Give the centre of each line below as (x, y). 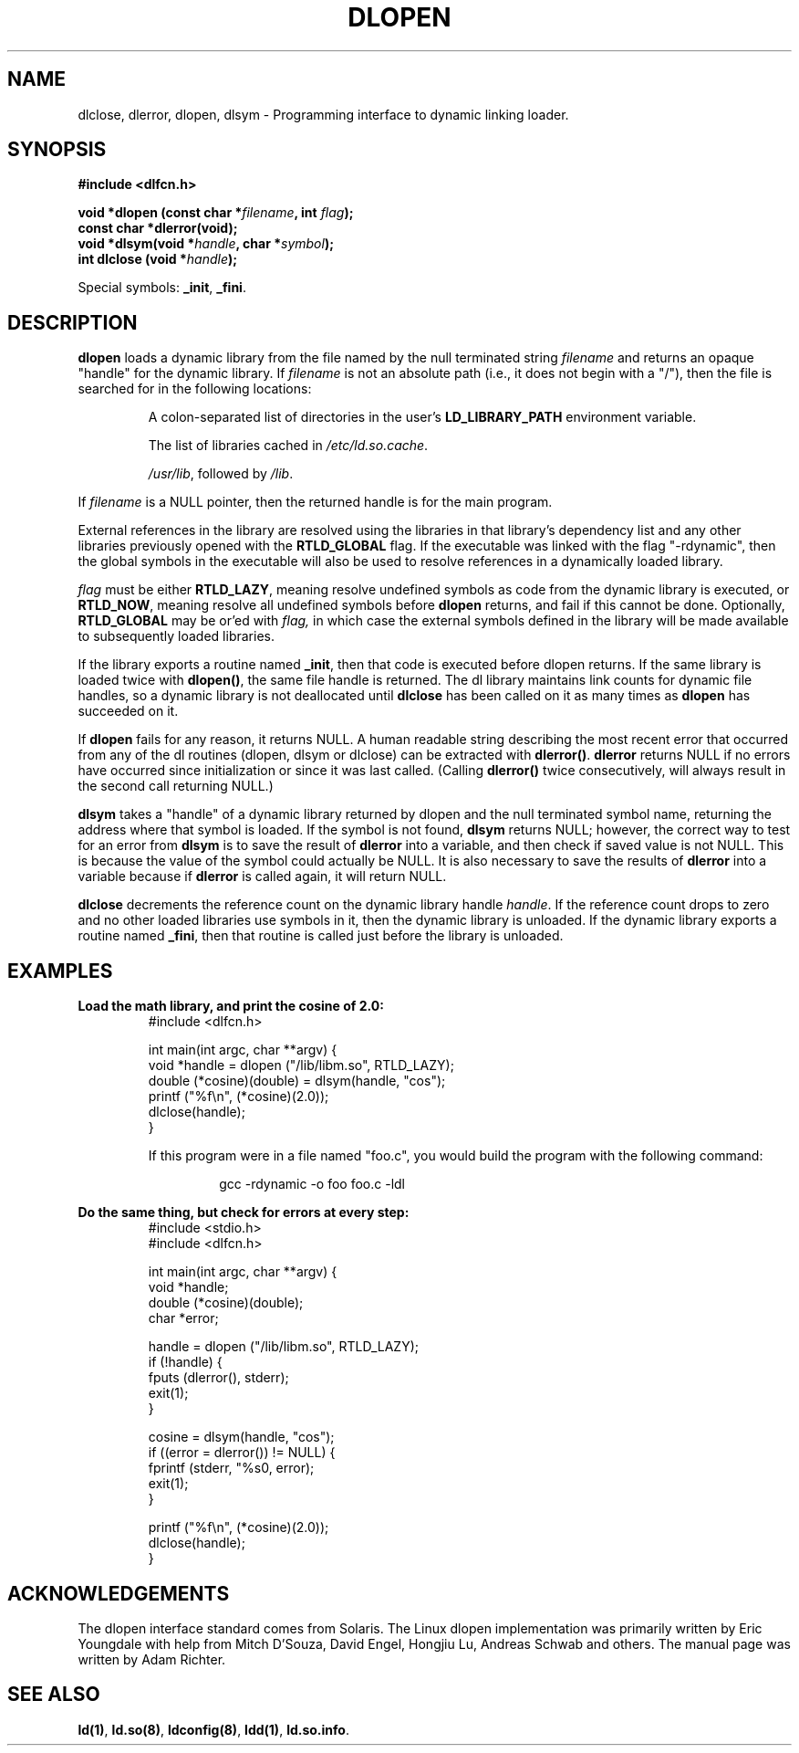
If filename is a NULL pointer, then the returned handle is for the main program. (315, 502)
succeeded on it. (128, 711)
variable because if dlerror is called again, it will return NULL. (262, 876)
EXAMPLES (60, 971)
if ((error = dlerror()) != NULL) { (242, 1453)
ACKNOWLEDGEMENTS (119, 1593)
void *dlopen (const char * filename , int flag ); (216, 213)
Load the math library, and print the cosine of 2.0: (231, 1006)
